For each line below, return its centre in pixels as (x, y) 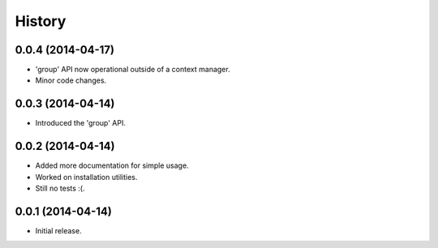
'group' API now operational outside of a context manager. (133, 70)
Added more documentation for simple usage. (112, 165)
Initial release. (58, 230)
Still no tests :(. (60, 188)
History (41, 21)
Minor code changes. (71, 80)
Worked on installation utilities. (86, 177)
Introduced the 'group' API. (80, 123)
